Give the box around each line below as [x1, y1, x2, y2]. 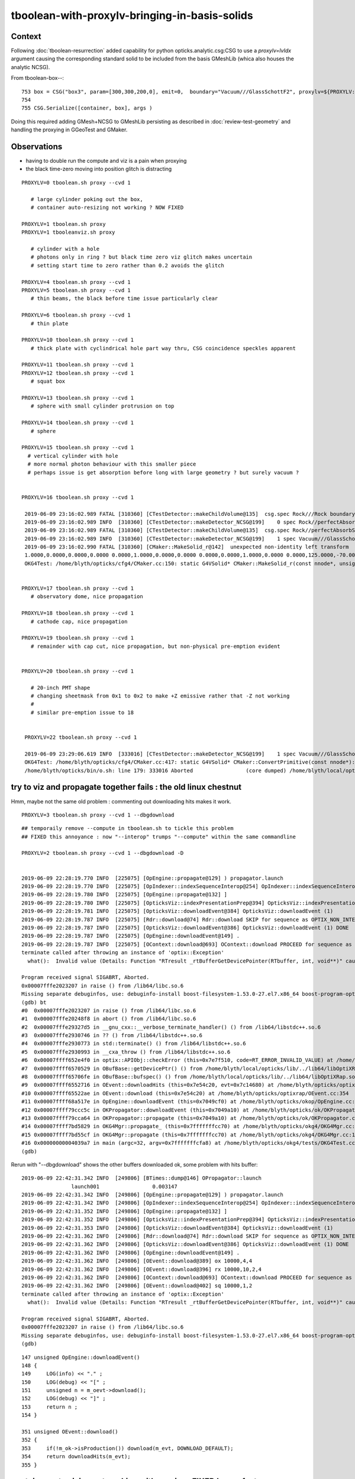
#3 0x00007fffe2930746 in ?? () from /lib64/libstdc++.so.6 [21, 1032, 202, 1039]
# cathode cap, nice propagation [30, 618, 128, 625]
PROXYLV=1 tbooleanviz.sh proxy [21, 229, 115, 236]
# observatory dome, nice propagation [30, 593, 143, 600]
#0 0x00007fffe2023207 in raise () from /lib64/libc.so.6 [21, 1007, 196, 1014]
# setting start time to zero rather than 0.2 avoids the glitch [30, 262, 224, 269]
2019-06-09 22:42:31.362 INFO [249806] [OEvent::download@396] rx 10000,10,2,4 [21, 1266, 262, 1273]
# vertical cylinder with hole [27, 453, 118, 459]
